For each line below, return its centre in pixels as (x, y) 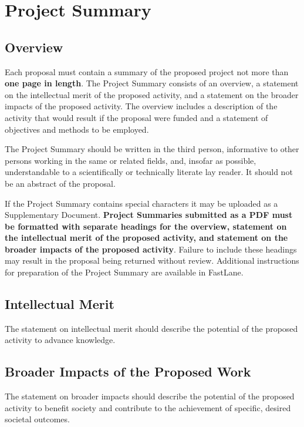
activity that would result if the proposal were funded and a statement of (136, 117)
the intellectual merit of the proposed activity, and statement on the (146, 238)
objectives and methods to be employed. (77, 129)
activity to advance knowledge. (60, 340)
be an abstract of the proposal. (60, 183)
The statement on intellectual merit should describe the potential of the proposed (151, 328)
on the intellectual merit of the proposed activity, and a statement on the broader (152, 94)
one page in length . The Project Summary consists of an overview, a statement (152, 83)
